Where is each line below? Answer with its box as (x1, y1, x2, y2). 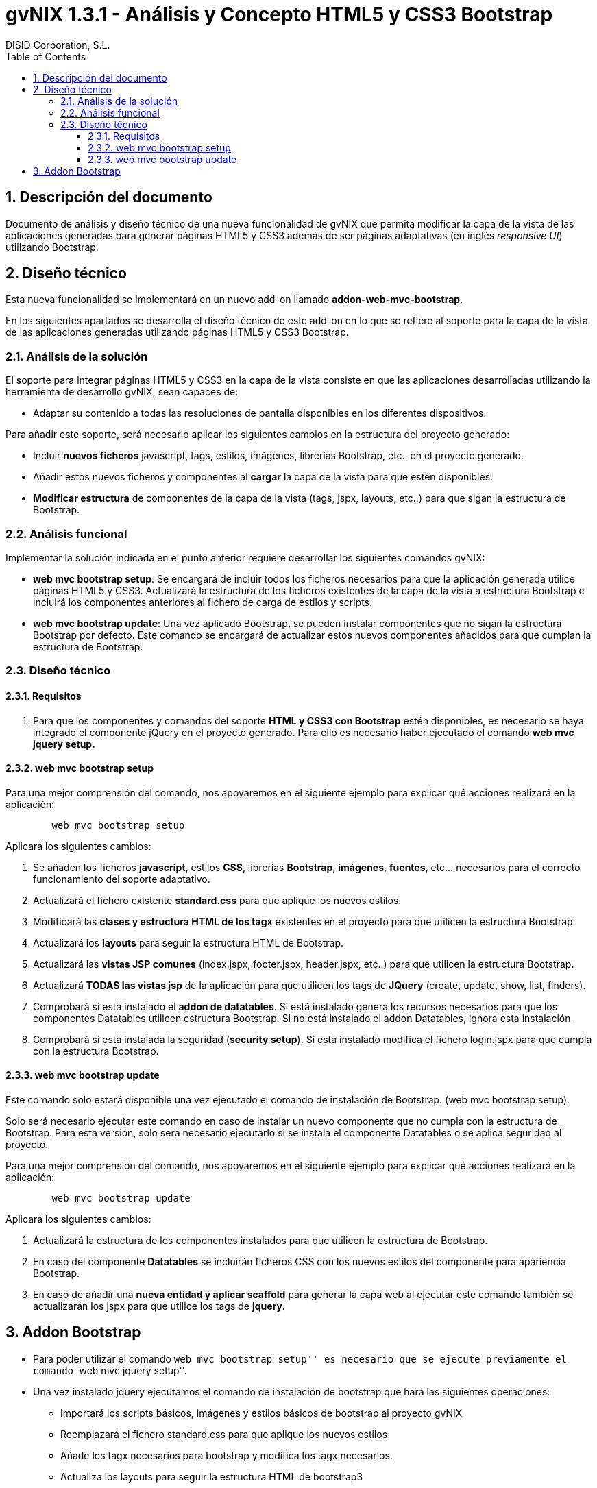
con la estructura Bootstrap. (33, 1045, 159, 1057)
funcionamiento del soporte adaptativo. (33, 873, 210, 885)
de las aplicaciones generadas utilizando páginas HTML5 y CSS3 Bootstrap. (5, 326, 349, 339)
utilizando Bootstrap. (5, 241, 99, 253)
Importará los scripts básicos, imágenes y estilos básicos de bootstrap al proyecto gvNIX (60, 1406, 463, 1419)
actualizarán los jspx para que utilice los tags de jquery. (33, 1300, 286, 1312)
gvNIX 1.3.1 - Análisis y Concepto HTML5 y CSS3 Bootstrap (5, 3, 553, 26)
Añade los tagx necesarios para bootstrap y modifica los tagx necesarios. (60, 1449, 393, 1461)
